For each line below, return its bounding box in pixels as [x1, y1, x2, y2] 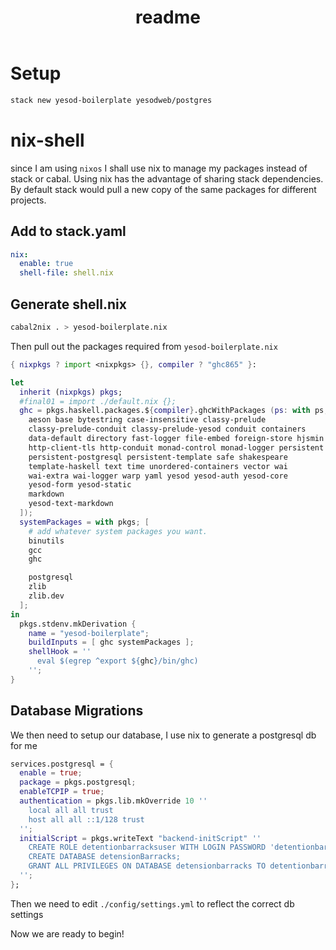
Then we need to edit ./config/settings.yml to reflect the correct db [10, 897, 295, 910]
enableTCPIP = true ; [19, 787, 105, 797]
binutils [28, 536, 65, 546]
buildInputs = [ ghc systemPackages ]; [28, 637, 195, 648]
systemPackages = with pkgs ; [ [19, 517, 150, 527]
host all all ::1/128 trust [28, 814, 145, 825]
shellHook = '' [28, 647, 92, 657]
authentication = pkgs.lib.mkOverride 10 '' [19, 796, 208, 806]
